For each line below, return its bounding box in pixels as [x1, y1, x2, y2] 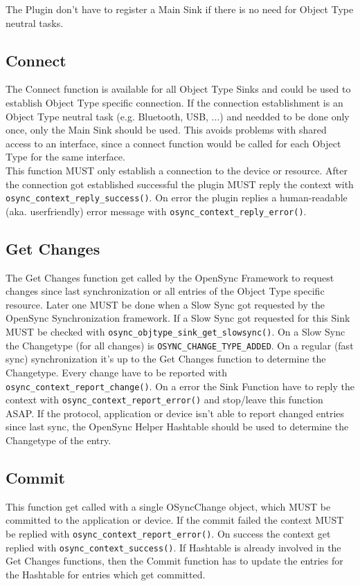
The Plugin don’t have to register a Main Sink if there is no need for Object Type [6, 2, 354, 16]
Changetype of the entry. [6, 433, 111, 448]
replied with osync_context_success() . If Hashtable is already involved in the [6, 540, 341, 554]
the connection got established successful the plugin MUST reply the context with [6, 176, 354, 191]
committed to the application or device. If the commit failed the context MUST [6, 513, 344, 527]
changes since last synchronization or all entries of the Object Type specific [6, 284, 325, 298]
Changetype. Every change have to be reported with [6, 365, 227, 379]
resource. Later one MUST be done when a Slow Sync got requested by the [6, 297, 325, 311]
